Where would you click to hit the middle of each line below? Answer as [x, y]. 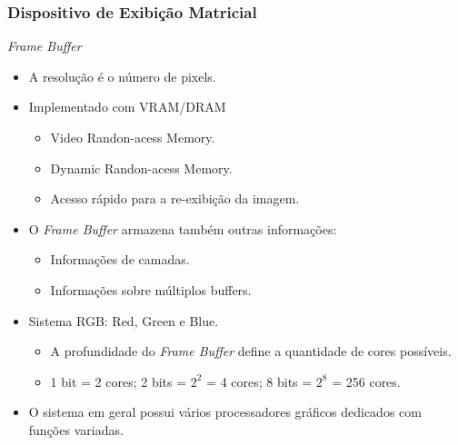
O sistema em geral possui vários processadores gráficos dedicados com [225, 412]
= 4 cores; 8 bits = [259, 381]
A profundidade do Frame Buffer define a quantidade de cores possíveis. [251, 351]
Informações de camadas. [120, 259]
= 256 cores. [366, 381]
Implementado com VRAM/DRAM [127, 107]
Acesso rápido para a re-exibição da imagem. [175, 198]
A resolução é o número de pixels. [122, 76]
